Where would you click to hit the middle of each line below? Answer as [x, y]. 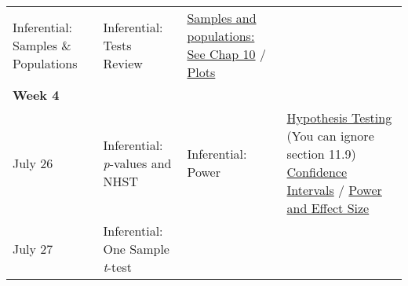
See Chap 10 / [226, 54]
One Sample [136, 249]
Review [123, 63]
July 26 [33, 163]
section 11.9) [321, 154]
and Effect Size [328, 208]
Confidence [317, 172]
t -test [117, 267]
